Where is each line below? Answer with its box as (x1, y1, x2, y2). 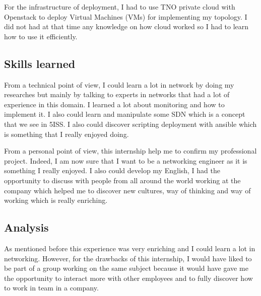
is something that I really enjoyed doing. (4, 128, 129, 139)
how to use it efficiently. (4, 31, 78, 41)
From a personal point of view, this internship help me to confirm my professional (4, 145, 257, 156)
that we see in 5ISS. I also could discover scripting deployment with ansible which (4, 118, 257, 129)
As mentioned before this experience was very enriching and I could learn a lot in (4, 243, 255, 253)
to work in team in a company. (4, 282, 99, 293)
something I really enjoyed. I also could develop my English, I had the (4, 165, 221, 176)
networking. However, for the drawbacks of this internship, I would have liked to (4, 253, 252, 263)
